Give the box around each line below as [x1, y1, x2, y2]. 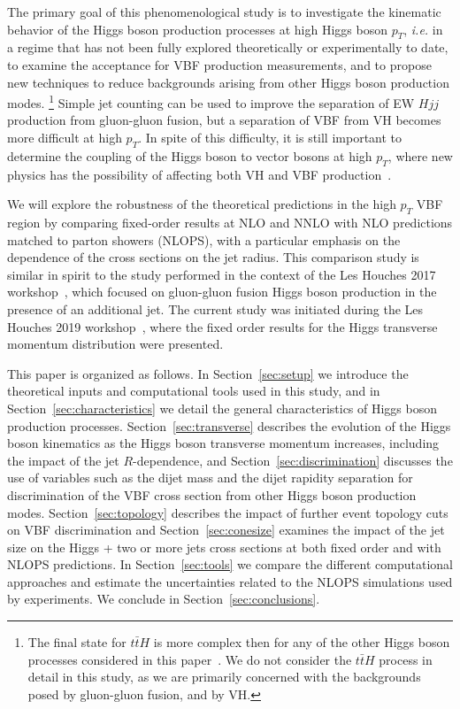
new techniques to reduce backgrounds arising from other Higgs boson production [7, 73, 449, 91]
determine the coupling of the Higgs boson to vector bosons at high [7, 146, 372, 165]
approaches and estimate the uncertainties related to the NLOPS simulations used [7, 572, 453, 590]
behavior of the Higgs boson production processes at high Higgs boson [7, 19, 388, 38]
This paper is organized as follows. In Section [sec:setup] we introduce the [7, 364, 409, 382]
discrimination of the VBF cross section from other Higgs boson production [7, 485, 417, 504]
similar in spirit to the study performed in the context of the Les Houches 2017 [7, 265, 436, 283]
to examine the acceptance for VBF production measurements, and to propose [7, 55, 432, 73]
